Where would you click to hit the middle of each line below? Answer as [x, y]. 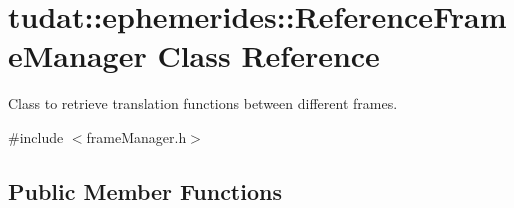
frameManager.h [136, 136]
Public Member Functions [145, 190]
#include [36, 136]
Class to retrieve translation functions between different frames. [203, 103]
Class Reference [268, 55]
